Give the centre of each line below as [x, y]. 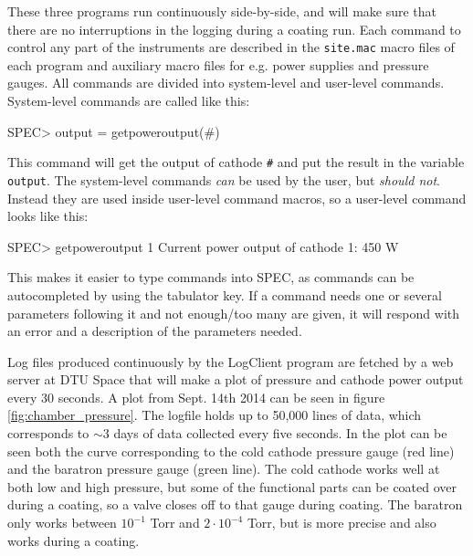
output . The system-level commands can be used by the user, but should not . [224, 179]
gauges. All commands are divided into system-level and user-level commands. [226, 83]
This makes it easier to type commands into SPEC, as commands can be [211, 277]
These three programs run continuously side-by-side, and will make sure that [222, 11]
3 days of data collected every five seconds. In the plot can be [275, 433]
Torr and [175, 523]
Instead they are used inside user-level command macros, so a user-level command [237, 198]
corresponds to [48, 433]
